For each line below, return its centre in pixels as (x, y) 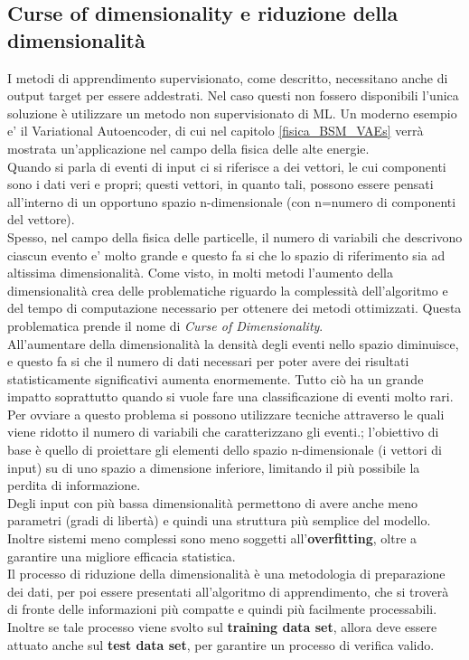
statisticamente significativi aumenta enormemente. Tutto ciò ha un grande (216, 378)
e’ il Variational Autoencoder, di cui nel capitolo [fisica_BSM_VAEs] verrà (216, 131)
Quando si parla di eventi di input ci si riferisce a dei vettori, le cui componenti (227, 166)
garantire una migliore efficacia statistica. (122, 556)
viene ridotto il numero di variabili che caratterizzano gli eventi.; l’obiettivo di (223, 432)
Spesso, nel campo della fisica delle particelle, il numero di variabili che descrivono (235, 236)
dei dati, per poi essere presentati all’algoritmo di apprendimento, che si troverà (228, 591)
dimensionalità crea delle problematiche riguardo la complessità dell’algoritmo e (228, 290)
